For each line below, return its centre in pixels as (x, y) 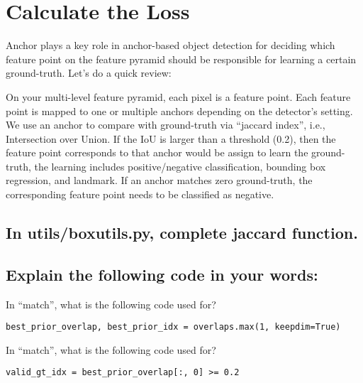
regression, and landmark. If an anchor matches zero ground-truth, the (159, 180)
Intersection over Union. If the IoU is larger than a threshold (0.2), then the (171, 138)
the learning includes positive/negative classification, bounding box (180, 166)
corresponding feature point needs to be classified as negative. (140, 194)
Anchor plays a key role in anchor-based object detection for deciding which (171, 45)
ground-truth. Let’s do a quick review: (89, 73)
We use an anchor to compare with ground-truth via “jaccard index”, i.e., (166, 125)
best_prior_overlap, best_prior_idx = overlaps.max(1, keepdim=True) (173, 327)
